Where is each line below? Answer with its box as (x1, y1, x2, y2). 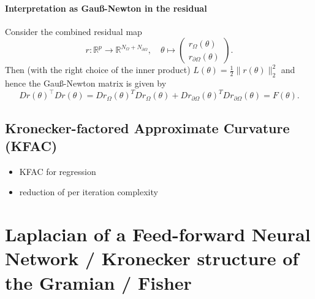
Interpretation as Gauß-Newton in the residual (5, 1, 207, 14)
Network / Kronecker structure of (5, 246, 299, 271)
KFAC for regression (19, 165, 96, 177)
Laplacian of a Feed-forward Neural (5, 222, 311, 247)
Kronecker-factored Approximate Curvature (5, 118, 290, 137)
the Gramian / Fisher (5, 270, 192, 295)
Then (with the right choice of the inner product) (5, 63, 191, 76)
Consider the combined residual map (5, 25, 142, 37)
